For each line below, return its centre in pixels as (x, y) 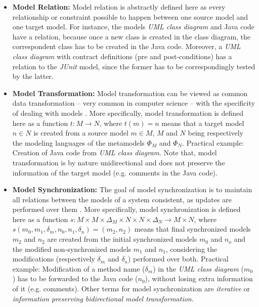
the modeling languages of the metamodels (78, 142)
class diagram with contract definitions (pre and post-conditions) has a (122, 56)
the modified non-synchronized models (72, 249)
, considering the (191, 249)
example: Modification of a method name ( (79, 268)
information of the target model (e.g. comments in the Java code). (115, 172)
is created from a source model (81, 133)
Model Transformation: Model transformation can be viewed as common (130, 93)
